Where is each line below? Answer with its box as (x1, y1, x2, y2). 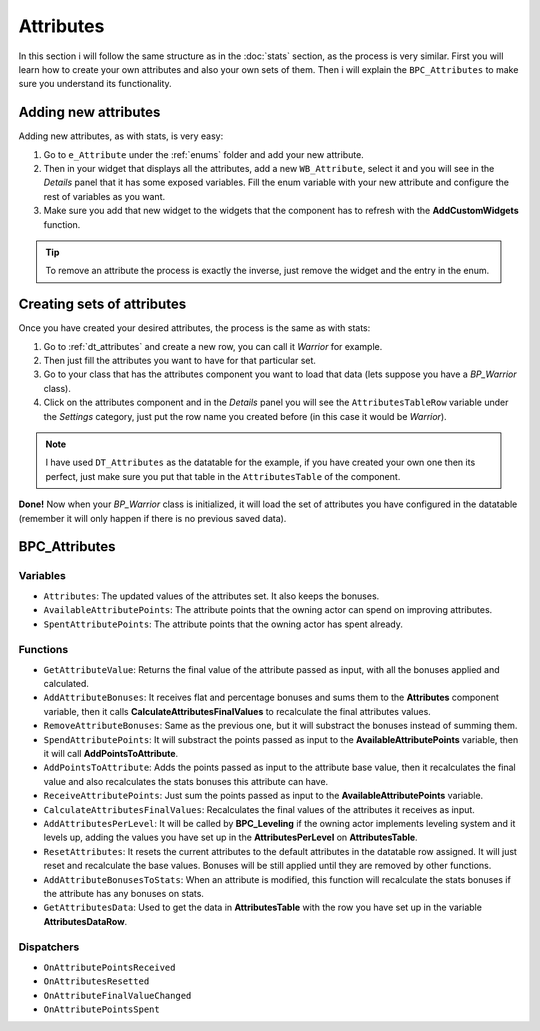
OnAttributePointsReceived (43, 961, 176, 973)
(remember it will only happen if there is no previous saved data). (18, 512, 287, 524)
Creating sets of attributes (18, 296, 187, 313)
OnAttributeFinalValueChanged (43, 990, 192, 1001)
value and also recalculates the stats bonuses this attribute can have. (43, 775, 329, 787)
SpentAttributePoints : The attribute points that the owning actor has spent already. (43, 618, 404, 630)
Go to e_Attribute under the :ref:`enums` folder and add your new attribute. (43, 148, 364, 160)
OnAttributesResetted (43, 976, 150, 987)
